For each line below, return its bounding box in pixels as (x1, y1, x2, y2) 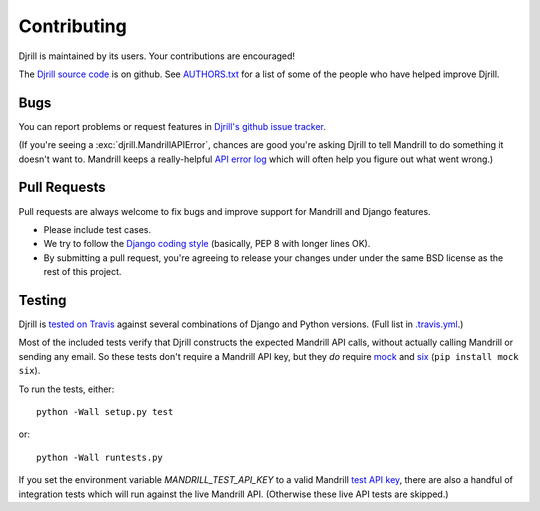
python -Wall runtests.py (36, 451, 164, 463)
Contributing (18, 15, 127, 37)
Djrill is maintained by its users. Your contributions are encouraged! (18, 50, 295, 62)
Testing (18, 291, 67, 309)
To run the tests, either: (18, 383, 115, 395)
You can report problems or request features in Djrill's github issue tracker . (18, 120, 327, 132)
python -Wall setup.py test (36, 406, 174, 417)
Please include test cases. (43, 223, 152, 235)
